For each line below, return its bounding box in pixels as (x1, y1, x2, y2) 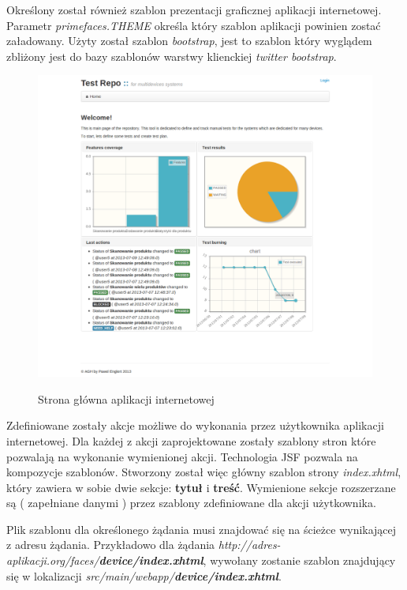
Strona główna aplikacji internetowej (38, 390, 215, 407)
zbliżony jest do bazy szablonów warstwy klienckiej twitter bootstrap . (6, 47, 337, 64)
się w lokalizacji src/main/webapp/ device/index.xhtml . (6, 567, 282, 584)
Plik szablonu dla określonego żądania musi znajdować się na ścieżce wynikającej (6, 520, 397, 537)
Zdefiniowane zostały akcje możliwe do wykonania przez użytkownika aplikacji (6, 417, 384, 434)
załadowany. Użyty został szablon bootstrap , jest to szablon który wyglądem (6, 32, 372, 49)
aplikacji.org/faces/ (6, 552, 99, 569)
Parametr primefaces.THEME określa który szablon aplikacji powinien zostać (6, 17, 381, 33)
